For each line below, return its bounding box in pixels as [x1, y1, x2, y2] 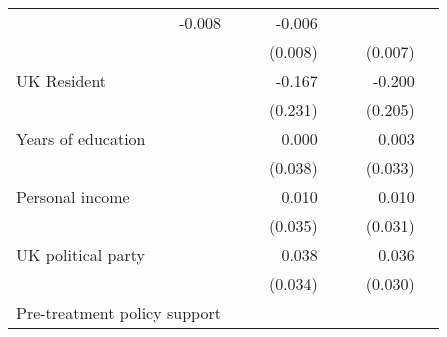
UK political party [16, 243, 145, 266]
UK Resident [16, 69, 107, 92]
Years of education [16, 127, 146, 150]
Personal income [16, 185, 130, 208]
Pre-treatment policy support [16, 301, 221, 324]
